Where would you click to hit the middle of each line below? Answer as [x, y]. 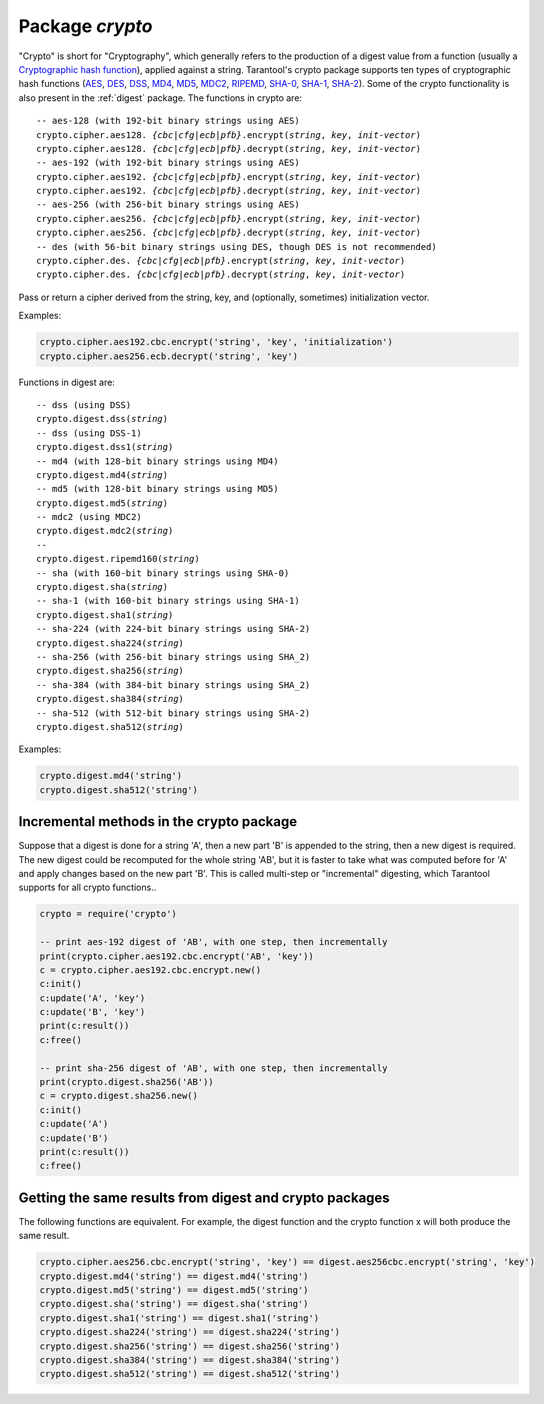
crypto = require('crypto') [108, 914]
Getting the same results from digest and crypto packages [204, 1197]
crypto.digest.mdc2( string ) [105, 531]
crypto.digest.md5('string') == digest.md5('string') [174, 1290]
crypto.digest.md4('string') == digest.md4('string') [174, 1276]
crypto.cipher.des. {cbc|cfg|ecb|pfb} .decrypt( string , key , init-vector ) [221, 274]
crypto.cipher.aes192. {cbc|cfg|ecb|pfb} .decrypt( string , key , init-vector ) [229, 191]
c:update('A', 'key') [92, 998]
